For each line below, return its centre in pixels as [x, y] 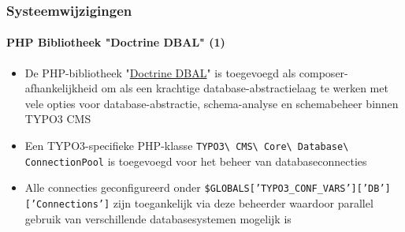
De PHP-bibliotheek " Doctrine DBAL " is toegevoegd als [160, 72]
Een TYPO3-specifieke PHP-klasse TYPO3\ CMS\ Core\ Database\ [187, 146]
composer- [323, 72]
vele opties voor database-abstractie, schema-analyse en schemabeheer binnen [212, 103]
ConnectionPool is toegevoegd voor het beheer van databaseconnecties [196, 161]
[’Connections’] [67, 204]
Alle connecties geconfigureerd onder [113, 187]
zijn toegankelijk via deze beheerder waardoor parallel [243, 202]
